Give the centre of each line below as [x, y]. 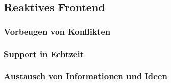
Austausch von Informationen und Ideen [85, 76]
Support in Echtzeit [44, 53]
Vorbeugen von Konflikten [57, 31]
